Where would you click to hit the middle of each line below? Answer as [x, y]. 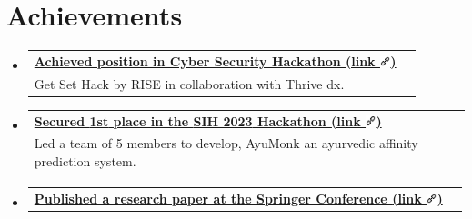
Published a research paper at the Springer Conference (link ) [238, 198]
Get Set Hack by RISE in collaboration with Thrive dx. [189, 83]
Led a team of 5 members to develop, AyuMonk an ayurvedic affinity [226, 143]
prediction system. [85, 161]
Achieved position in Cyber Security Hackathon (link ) [215, 60]
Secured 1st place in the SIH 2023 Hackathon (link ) [208, 120]
